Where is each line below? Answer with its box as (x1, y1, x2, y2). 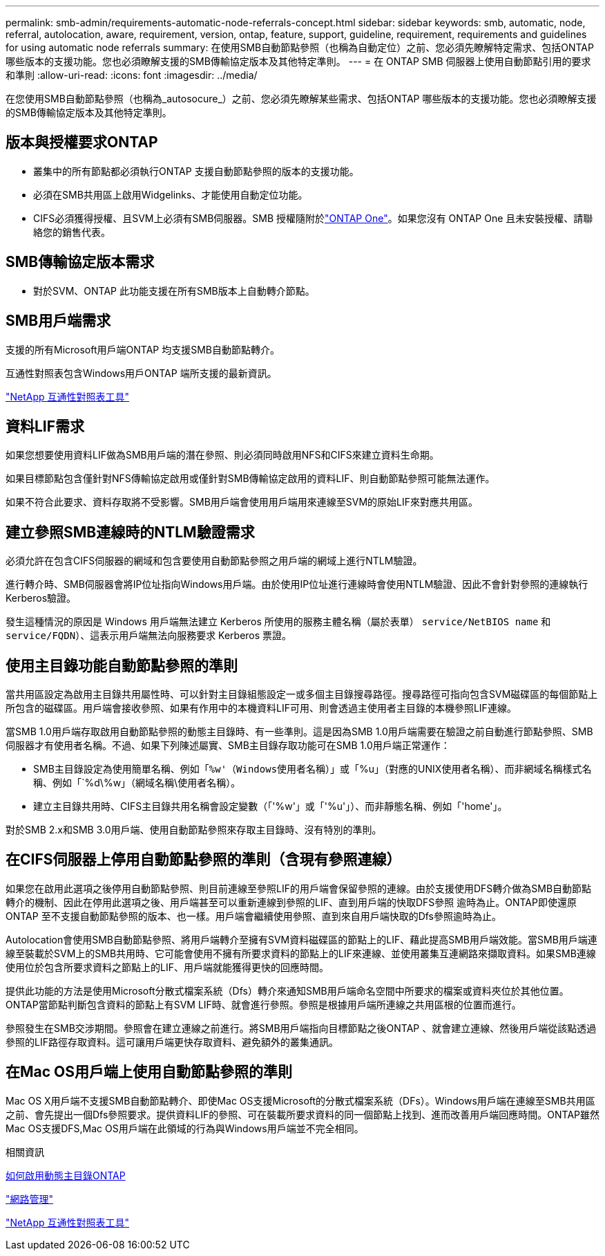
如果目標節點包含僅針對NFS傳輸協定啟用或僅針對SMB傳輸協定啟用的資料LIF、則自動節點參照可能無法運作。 (6, 472, 495, 485)
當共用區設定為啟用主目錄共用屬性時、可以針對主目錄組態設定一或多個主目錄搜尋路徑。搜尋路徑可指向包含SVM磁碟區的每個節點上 (6, 688, 598, 701)
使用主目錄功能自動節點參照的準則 (6, 656, 238, 674)
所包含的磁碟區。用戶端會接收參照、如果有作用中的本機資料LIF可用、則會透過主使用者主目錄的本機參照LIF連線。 (6, 702, 517, 714)
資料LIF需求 (6, 417, 85, 435)
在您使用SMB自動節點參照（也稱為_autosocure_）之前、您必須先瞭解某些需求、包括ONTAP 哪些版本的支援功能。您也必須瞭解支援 (6, 93, 597, 104)
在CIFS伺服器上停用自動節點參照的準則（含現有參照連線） (6, 851, 401, 869)
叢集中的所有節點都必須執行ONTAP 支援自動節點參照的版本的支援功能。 (33, 165, 359, 177)
